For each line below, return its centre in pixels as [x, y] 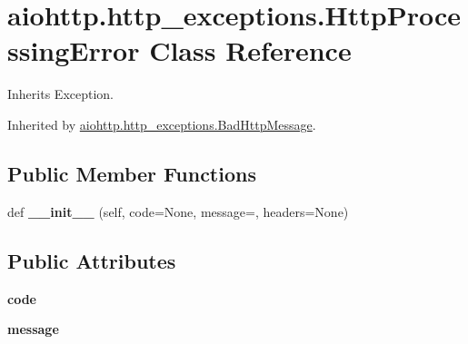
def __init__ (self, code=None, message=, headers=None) [178, 211]
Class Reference [250, 50]
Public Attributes [92, 260]
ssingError [74, 50]
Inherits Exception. [60, 94]
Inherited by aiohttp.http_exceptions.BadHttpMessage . [162, 124]
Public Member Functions [132, 173]
